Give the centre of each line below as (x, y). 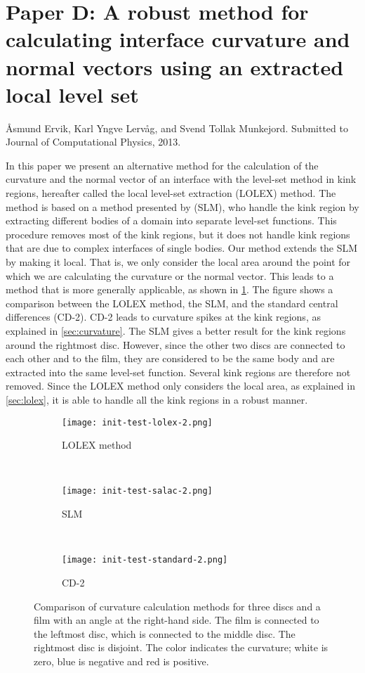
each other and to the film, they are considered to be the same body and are (170, 358)
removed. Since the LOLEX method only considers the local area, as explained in (180, 386)
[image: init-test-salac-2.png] (137, 491)
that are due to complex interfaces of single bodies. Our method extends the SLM (182, 248)
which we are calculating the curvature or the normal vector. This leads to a (170, 275)
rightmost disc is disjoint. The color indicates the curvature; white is (181, 647)
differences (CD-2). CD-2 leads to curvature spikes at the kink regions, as (163, 317)
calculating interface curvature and (178, 39)
